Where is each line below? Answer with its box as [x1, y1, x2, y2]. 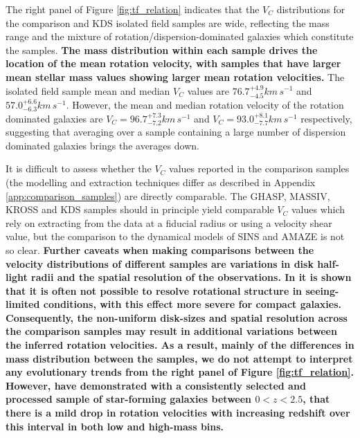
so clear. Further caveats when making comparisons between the [6, 242, 314, 257]
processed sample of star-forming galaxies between [6, 392, 252, 406]
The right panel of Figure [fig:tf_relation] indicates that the [6, 2, 260, 16]
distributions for [276, 2, 345, 16]
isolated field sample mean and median [6, 83, 170, 98]
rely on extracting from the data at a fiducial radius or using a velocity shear [6, 215, 332, 230]
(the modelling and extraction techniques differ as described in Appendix [6, 174, 316, 189]
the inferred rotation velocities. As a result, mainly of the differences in [6, 338, 354, 352]
